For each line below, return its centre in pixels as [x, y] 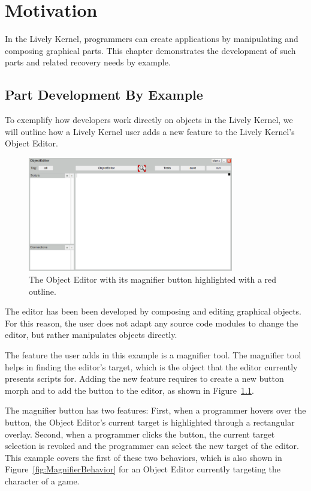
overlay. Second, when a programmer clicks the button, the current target [140, 434]
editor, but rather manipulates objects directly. [91, 335]
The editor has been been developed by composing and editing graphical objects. [153, 311]
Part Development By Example [104, 95]
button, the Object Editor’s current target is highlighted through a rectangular [150, 422]
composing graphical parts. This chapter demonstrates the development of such [150, 50]
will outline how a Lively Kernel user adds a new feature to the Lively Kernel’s [150, 131]
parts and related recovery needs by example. [88, 62]
